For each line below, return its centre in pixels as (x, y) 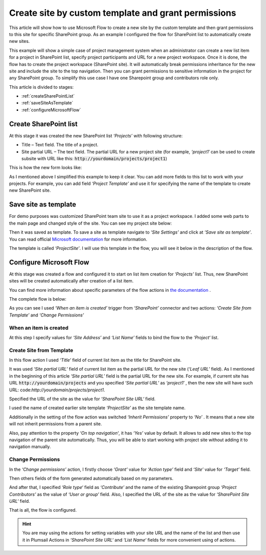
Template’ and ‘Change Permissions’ (47, 315)
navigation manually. (30, 447)
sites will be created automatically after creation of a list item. (71, 281)
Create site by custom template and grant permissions (123, 13)
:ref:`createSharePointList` (48, 96)
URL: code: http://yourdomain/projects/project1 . (57, 390)
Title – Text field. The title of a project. (60, 145)
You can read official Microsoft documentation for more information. (78, 239)
